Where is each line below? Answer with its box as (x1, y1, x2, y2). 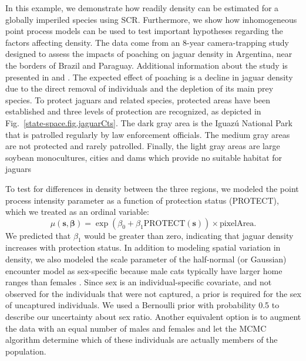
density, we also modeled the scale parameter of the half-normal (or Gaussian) (5, 253, 287, 265)
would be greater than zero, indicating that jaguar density (84, 229, 294, 241)
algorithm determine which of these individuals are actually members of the (5, 333, 278, 346)
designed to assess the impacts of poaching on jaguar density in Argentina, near (5, 48, 292, 60)
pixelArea (219, 219, 254, 228)
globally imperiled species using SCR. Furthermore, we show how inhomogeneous (5, 13, 297, 25)
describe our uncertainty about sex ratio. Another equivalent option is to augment (5, 311, 301, 323)
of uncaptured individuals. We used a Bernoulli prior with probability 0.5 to (5, 299, 280, 311)
